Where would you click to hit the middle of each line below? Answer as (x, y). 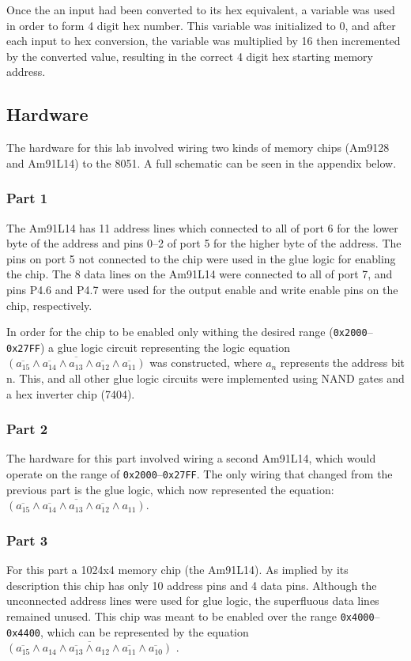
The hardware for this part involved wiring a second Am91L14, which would (191, 458)
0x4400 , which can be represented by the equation (128, 631)
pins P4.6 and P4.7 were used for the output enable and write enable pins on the (202, 289)
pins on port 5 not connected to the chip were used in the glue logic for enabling (201, 258)
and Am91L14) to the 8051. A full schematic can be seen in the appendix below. (202, 162)
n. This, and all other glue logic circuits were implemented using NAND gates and (205, 378)
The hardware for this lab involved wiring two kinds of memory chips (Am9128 (198, 147)
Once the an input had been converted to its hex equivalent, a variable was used (201, 9)
